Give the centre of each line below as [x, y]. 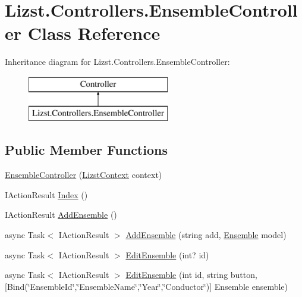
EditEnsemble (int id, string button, [191, 275]
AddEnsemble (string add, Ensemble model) [206, 235]
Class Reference [94, 33]
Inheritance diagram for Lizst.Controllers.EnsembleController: [117, 62]
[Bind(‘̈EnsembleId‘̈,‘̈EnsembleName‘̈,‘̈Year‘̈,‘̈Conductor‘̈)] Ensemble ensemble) [147, 286]
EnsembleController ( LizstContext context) [84, 175]
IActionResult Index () [46, 194]
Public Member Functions [86, 150]
